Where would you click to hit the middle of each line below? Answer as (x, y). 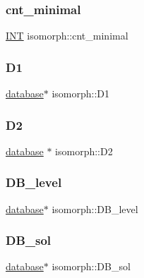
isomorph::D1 (81, 93)
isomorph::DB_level (95, 208)
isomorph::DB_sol (91, 266)
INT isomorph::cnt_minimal (67, 36)
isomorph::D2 (84, 151)
